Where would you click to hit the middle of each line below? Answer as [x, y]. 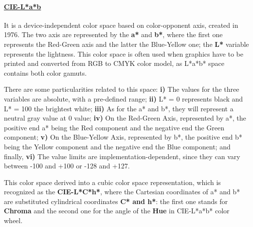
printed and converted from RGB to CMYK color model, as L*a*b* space [114, 63]
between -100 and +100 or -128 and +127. [67, 166]
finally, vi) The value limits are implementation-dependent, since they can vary [122, 156]
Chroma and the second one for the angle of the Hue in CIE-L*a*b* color [117, 211]
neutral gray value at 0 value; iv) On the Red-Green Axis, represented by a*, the [125, 118]
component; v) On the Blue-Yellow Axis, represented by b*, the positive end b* [123, 137]
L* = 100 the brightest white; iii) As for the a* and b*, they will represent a [119, 108]
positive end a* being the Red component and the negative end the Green [114, 127]
